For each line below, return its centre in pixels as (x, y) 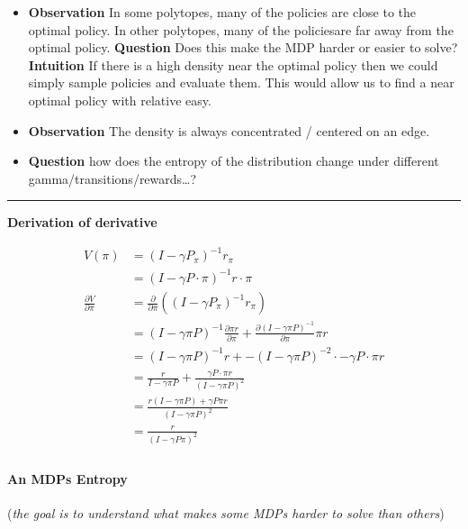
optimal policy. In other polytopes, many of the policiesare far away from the (241, 29)
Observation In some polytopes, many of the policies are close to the (222, 12)
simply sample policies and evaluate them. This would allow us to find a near (241, 82)
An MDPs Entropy (67, 479)
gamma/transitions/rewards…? (112, 178)
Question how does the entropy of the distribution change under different (234, 161)
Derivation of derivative (82, 222)
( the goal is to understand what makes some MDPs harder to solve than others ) (226, 513)
